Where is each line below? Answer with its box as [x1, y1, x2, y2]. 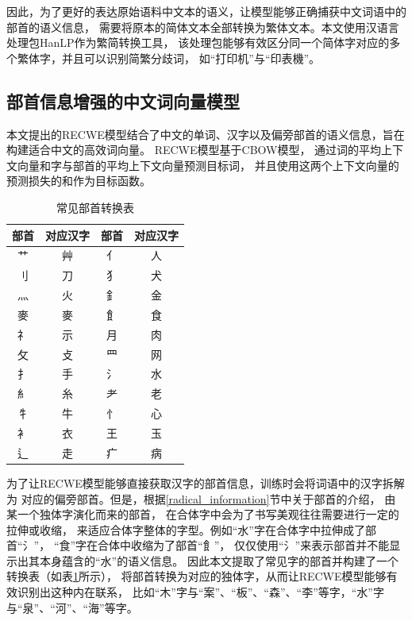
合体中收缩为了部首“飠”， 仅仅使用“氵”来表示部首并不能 [98, 537, 390, 553]
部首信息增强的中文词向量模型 [6, 88, 240, 113]
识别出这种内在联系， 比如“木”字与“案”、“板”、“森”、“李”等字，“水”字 [17, 584, 384, 600]
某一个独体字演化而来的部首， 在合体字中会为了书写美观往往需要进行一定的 [6, 506, 399, 523]
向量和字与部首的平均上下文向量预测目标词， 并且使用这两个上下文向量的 [17, 156, 399, 173]
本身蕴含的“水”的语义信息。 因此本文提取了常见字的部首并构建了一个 [39, 552, 399, 569]
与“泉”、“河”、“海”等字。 [6, 599, 138, 615]
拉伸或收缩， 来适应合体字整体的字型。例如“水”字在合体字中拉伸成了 [6, 521, 365, 538]
